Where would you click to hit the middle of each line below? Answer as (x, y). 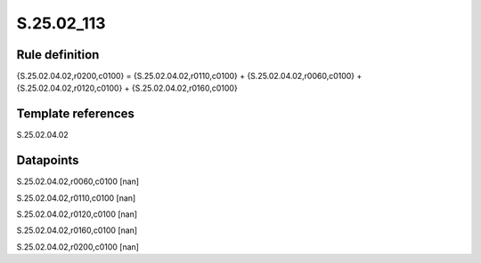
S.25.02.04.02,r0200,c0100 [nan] (78, 247)
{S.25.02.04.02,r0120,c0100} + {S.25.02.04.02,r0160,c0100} (127, 88)
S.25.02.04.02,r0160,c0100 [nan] (77, 230)
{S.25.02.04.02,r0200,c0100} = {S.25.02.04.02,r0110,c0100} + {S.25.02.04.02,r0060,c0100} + (189, 76)
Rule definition (58, 55)
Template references (76, 114)
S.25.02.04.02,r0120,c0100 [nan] (77, 214)
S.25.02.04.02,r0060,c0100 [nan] (78, 181)
